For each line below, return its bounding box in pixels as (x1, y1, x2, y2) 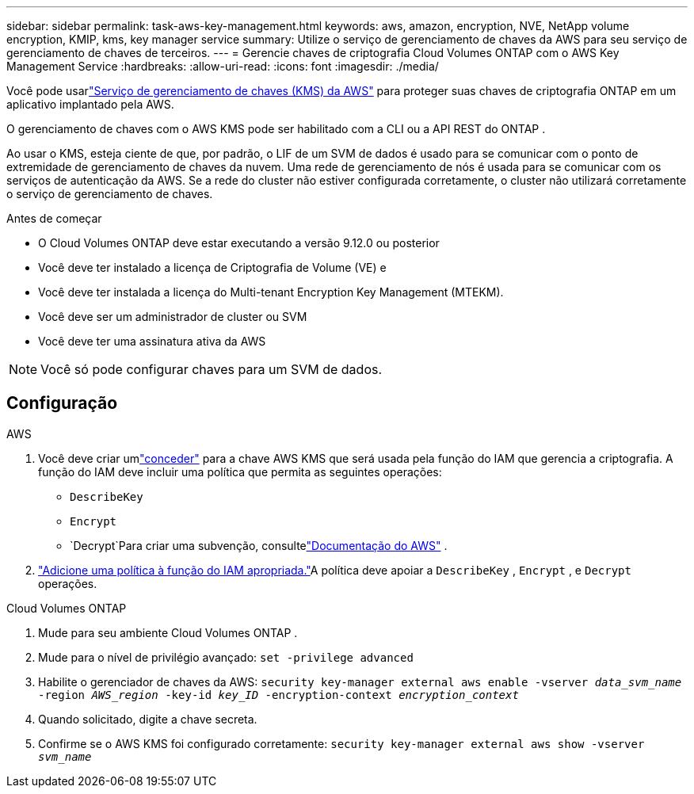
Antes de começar (6, 212, 102, 225)
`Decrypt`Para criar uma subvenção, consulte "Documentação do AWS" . (70, 538, 448, 552)
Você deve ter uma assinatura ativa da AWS (38, 334, 266, 348)
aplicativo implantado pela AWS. (6, 97, 174, 111)
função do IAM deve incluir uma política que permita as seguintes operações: (38, 464, 442, 479)
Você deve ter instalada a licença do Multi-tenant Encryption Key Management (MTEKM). (38, 285, 504, 299)
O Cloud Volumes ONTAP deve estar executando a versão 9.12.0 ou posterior (38, 236, 440, 250)
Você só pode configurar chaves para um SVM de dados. (40, 361, 383, 377)
